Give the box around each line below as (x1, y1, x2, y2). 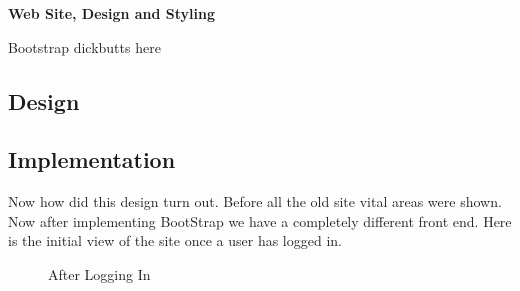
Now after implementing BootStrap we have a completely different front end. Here (8, 210, 512, 231)
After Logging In (48, 263, 151, 284)
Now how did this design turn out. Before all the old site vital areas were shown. (8, 191, 502, 212)
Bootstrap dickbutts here (8, 36, 161, 57)
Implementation (8, 144, 176, 175)
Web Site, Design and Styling (8, 3, 216, 23)
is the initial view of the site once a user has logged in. (8, 230, 342, 251)
